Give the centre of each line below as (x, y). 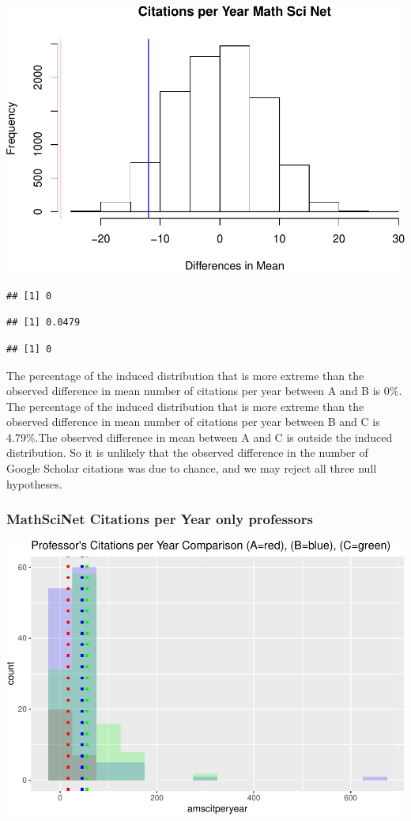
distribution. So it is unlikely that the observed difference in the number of (187, 452)
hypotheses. (34, 483)
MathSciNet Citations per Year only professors (160, 519)
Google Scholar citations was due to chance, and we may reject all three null (192, 468)
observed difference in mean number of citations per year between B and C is (193, 422)
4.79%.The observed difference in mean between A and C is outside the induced (200, 437)
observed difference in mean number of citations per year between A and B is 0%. (204, 391)
